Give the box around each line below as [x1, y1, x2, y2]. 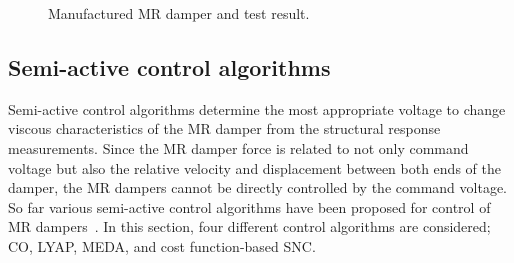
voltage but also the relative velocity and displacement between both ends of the [8, 157, 501, 178]
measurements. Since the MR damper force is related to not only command [8, 137, 469, 158]
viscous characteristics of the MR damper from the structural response [8, 118, 441, 139]
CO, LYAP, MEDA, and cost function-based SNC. [8, 235, 316, 256]
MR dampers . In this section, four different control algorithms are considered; [8, 216, 491, 237]
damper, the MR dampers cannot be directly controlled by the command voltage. [8, 177, 507, 198]
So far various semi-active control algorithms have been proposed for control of [8, 196, 491, 217]
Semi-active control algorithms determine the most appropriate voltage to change [8, 98, 506, 119]
